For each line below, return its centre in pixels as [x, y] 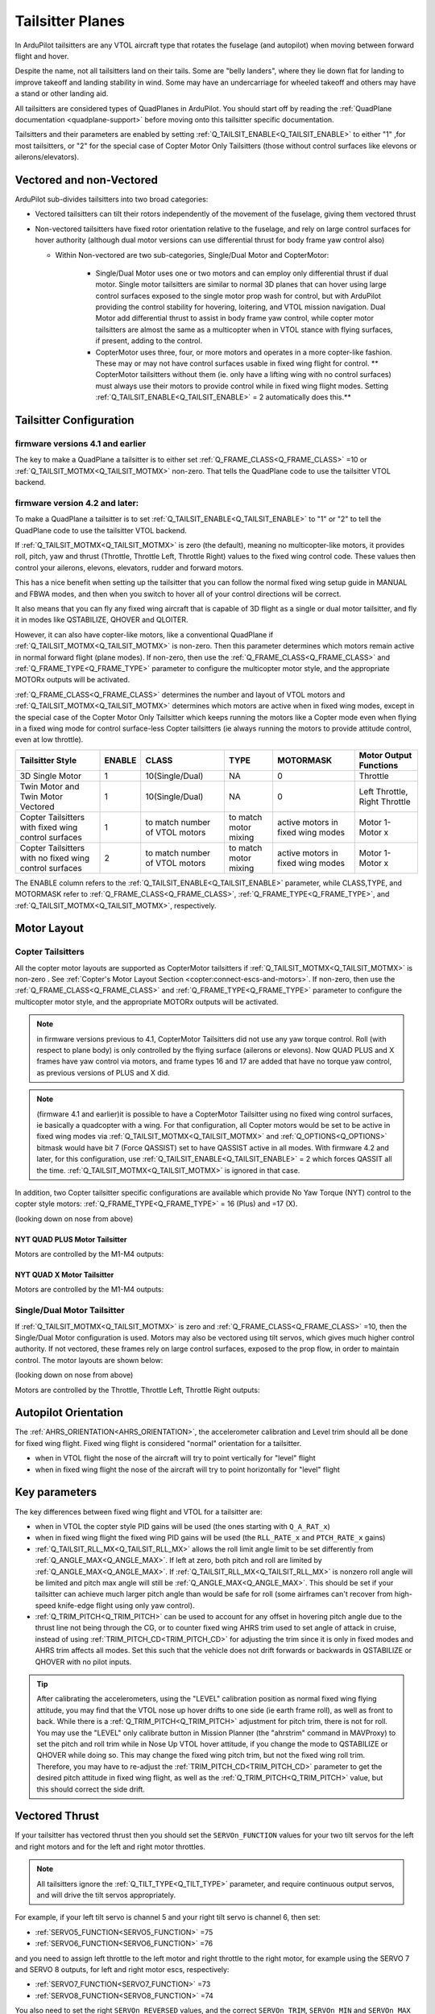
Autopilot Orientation [69, 1413]
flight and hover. [42, 56]
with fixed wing [49, 827]
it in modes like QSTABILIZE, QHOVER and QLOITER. [101, 620]
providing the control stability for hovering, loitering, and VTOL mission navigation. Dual [240, 307]
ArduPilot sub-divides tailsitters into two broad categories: [112, 199]
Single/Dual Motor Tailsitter [70, 1311]
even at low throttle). [49, 740]
